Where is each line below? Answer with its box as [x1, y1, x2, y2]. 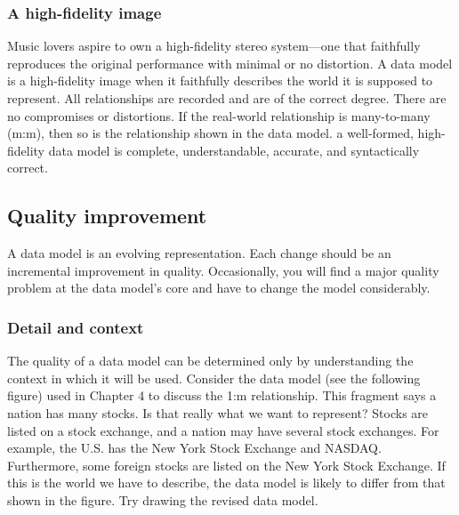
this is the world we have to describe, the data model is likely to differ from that [7, 473, 446, 492]
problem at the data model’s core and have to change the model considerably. [7, 278, 431, 297]
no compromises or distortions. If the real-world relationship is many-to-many [7, 106, 431, 125]
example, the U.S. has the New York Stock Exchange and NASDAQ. [7, 439, 382, 457]
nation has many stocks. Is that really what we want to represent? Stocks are [7, 403, 429, 422]
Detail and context [7, 316, 144, 338]
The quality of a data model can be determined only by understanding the [7, 351, 414, 370]
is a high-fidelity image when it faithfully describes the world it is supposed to [7, 71, 433, 90]
